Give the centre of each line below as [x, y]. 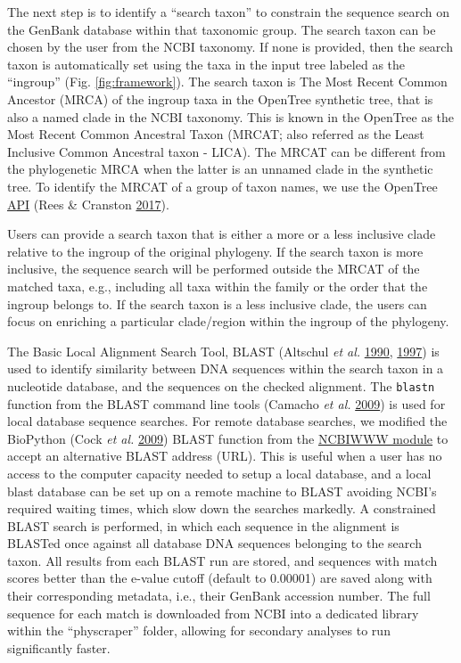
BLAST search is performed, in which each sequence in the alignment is [203, 525]
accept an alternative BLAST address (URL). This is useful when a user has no [225, 456]
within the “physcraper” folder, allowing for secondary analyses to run [199, 630]
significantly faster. [59, 647]
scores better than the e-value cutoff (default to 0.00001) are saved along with [220, 578]
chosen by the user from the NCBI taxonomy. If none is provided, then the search [230, 47]
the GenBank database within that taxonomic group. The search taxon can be [222, 29]
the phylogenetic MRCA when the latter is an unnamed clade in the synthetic [220, 169]
